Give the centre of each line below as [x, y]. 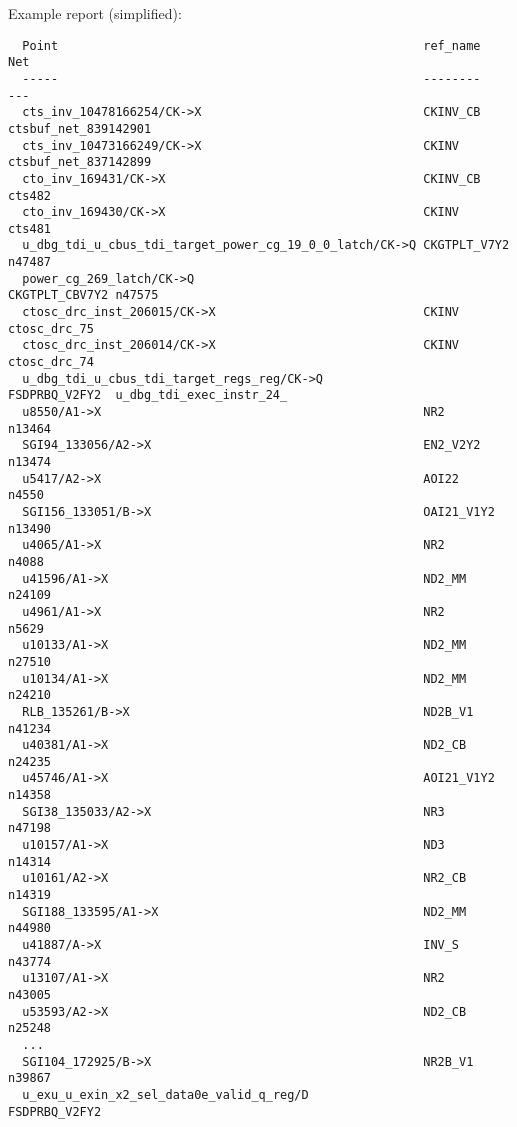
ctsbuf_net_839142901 [80, 128]
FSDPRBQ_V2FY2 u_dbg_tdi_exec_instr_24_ [148, 395]
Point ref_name [251, 45]
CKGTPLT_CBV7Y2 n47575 [83, 295]
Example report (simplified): [95, 13]
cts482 [29, 195]
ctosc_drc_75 [51, 328]
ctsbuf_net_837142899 [80, 162]
